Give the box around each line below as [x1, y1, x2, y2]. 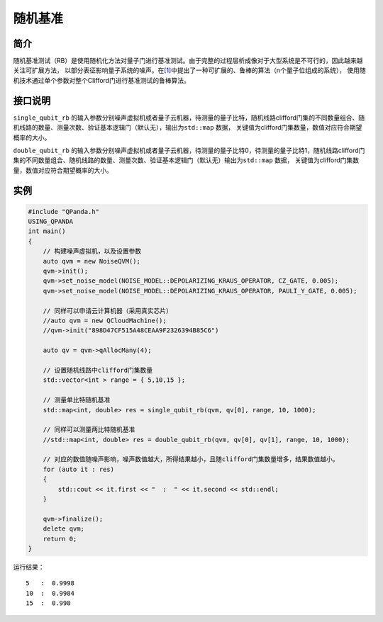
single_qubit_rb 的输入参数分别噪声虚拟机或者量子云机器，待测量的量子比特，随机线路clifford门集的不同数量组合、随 [13, 113, 365, 122]
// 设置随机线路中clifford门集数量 [43, 366, 153, 374]
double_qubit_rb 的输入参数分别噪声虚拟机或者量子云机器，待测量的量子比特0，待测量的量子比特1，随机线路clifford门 [13, 146, 365, 154]
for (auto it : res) [43, 465, 115, 473]
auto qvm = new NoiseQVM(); [43, 257, 141, 265]
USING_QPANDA [28, 217, 74, 226]
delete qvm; [43, 525, 85, 533]
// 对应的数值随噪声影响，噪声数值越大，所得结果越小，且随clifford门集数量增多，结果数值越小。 [43, 456, 340, 463]
